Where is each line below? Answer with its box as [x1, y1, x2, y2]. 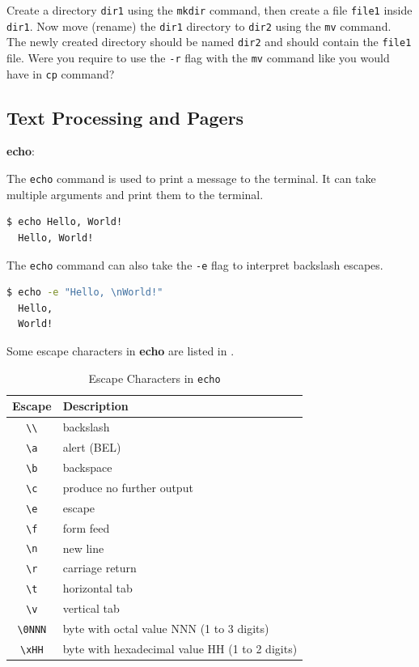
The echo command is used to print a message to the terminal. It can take [6, 170, 376, 187]
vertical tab [62, 600, 120, 617]
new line [62, 539, 104, 556]
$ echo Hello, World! [6, 216, 123, 228]
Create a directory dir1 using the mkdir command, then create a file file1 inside [6, 2, 413, 18]
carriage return [62, 559, 137, 576]
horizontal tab [62, 580, 133, 597]
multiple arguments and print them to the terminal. [6, 185, 264, 202]
